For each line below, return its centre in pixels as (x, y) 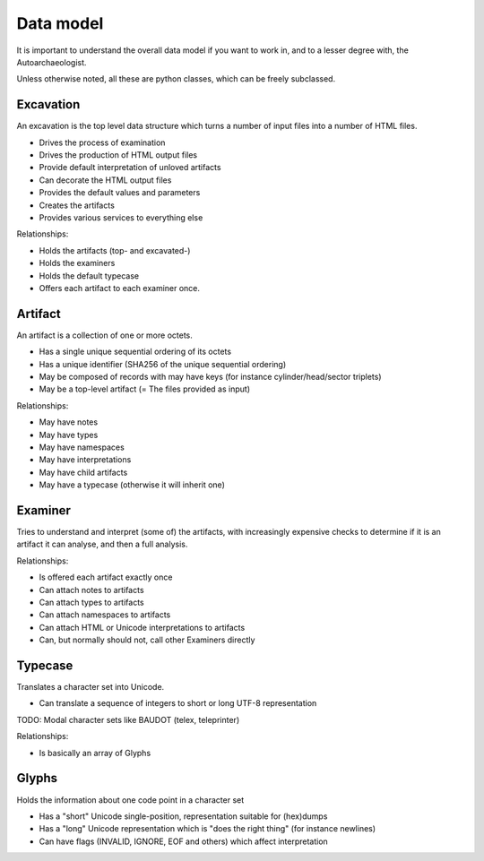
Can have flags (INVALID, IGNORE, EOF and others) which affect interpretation (184, 841)
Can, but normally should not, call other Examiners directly (147, 640)
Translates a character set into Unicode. (91, 687)
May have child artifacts (83, 472)
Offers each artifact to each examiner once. (120, 288)
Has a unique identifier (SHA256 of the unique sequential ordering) (163, 364)
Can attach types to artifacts (91, 602)
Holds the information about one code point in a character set (130, 800)
